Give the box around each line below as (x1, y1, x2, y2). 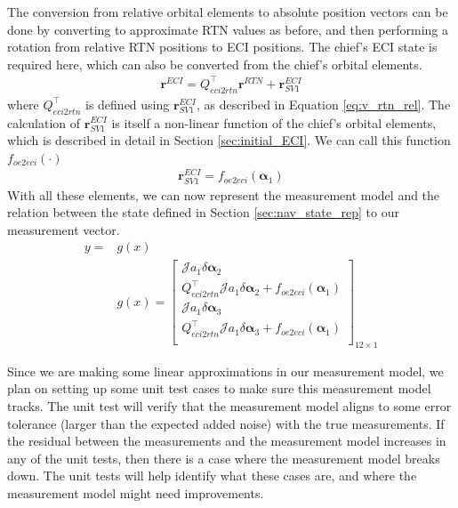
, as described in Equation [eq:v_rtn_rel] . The (196, 94, 451, 113)
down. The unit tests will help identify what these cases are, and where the (7, 466, 417, 485)
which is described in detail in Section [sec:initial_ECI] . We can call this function (7, 131, 451, 149)
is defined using (84, 94, 170, 113)
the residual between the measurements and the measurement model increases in (7, 431, 446, 450)
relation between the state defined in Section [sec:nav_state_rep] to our (7, 203, 399, 222)
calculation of (7, 113, 81, 132)
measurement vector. (7, 220, 120, 238)
